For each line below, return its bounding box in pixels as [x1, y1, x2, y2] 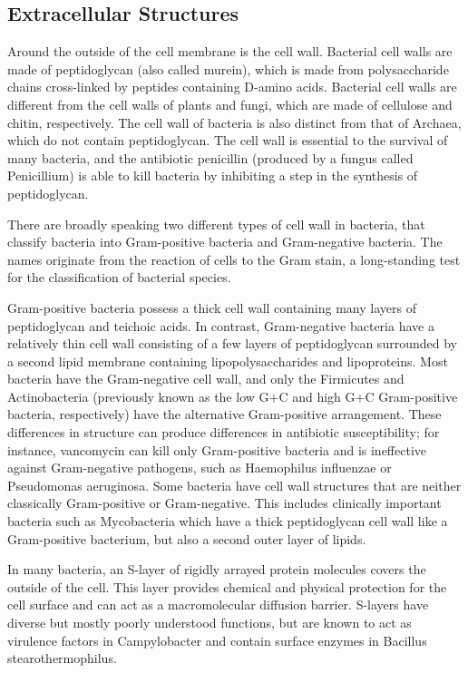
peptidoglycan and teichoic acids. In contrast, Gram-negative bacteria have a [7, 316, 434, 335]
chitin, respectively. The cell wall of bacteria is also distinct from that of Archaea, [7, 112, 462, 132]
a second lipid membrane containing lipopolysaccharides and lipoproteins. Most [7, 351, 448, 370]
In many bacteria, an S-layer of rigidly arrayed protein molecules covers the [7, 560, 426, 579]
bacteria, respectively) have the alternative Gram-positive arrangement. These [7, 405, 442, 424]
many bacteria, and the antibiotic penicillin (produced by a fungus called [7, 148, 414, 167]
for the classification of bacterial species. [7, 268, 231, 287]
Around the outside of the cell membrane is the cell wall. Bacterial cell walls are [7, 42, 453, 61]
